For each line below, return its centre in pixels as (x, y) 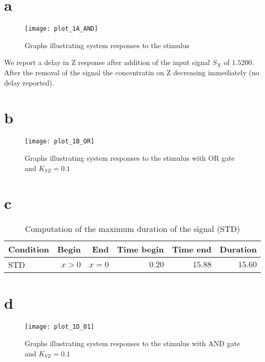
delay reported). (29, 82)
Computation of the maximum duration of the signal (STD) (132, 229)
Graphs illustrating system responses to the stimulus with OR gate (130, 157)
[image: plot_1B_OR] (60, 142)
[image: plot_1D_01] (60, 327)
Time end (192, 249)
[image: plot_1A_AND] (62, 29)
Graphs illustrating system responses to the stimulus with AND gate (132, 343)
